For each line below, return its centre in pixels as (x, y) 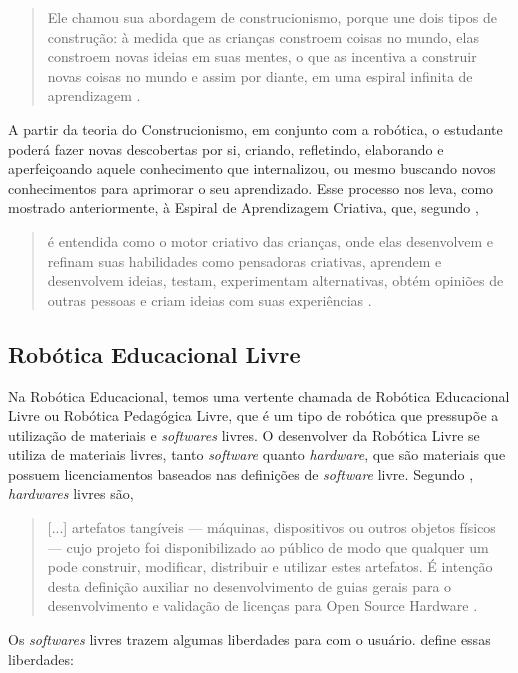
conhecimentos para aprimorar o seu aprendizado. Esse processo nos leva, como (251, 187)
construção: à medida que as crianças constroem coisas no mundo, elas (263, 36)
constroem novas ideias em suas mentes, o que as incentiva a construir (262, 56)
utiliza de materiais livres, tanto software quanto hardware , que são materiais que (257, 454)
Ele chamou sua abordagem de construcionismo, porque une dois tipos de (272, 17)
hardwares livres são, (71, 493)
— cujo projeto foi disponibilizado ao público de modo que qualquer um (268, 546)
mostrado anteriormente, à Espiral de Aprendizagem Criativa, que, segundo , (243, 207)
